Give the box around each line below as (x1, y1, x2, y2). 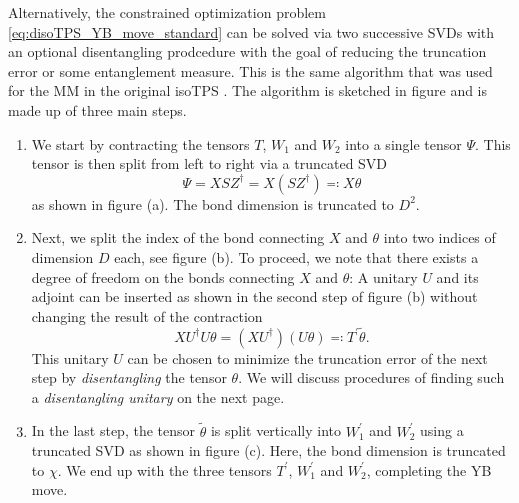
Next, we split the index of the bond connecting (31, 227, 325, 248)
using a (420, 420, 464, 441)
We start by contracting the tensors (31, 133, 250, 154)
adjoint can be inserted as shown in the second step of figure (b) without (31, 286, 478, 307)
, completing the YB (366, 459, 492, 480)
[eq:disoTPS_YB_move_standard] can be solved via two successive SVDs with (8, 21, 495, 42)
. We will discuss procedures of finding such (238, 367, 505, 388)
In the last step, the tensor (31, 420, 195, 441)
